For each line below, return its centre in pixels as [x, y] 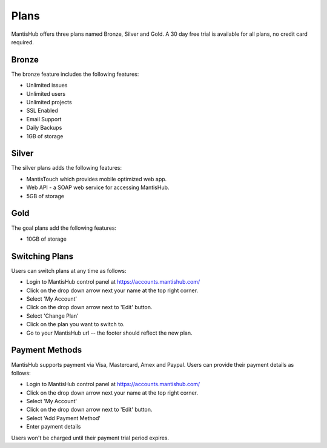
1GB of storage [45, 136]
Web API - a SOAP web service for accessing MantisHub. [98, 187]
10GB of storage [46, 239]
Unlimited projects [49, 102]
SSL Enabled [42, 111]
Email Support [44, 119]
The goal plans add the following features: [64, 228]
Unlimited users [46, 93]
